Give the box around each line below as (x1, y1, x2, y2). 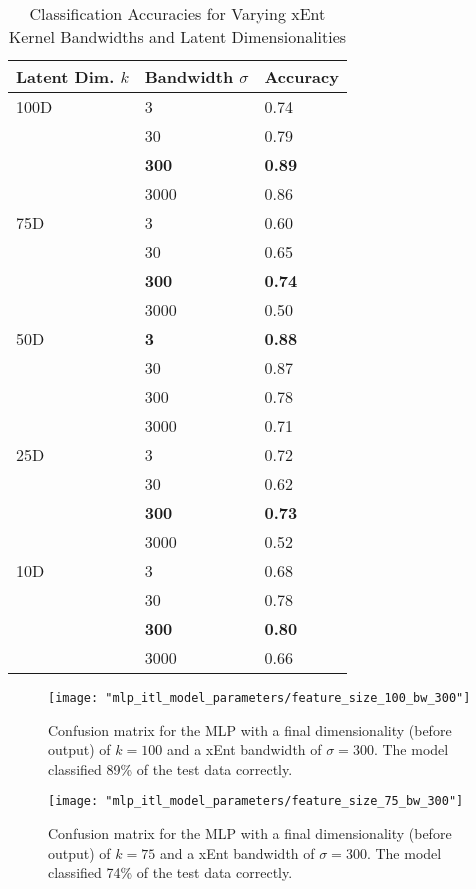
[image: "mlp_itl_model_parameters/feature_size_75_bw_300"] (48, 794, 464, 809)
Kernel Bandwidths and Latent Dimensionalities (8, 25, 347, 48)
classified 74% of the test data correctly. (48, 862, 293, 883)
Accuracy (264, 65, 339, 88)
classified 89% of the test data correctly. (48, 758, 293, 779)
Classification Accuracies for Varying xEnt (29, 2, 326, 25)
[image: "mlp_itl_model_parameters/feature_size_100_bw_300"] (48, 691, 471, 705)
